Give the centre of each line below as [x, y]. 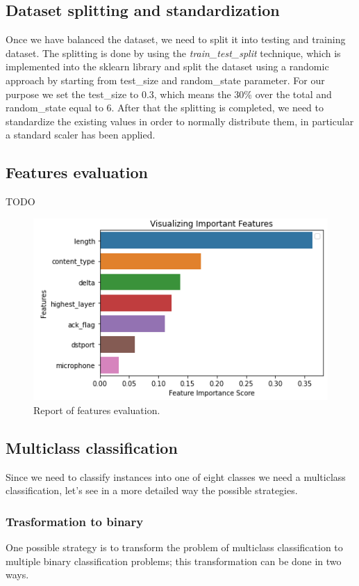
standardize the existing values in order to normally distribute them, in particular [180, 121]
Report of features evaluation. [97, 410]
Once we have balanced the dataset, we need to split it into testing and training [176, 39]
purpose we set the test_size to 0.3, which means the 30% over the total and [169, 94]
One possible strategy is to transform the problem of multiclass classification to [174, 547]
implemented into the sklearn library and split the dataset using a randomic [167, 66]
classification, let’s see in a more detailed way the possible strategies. [152, 490]
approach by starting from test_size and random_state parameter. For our [165, 80]
